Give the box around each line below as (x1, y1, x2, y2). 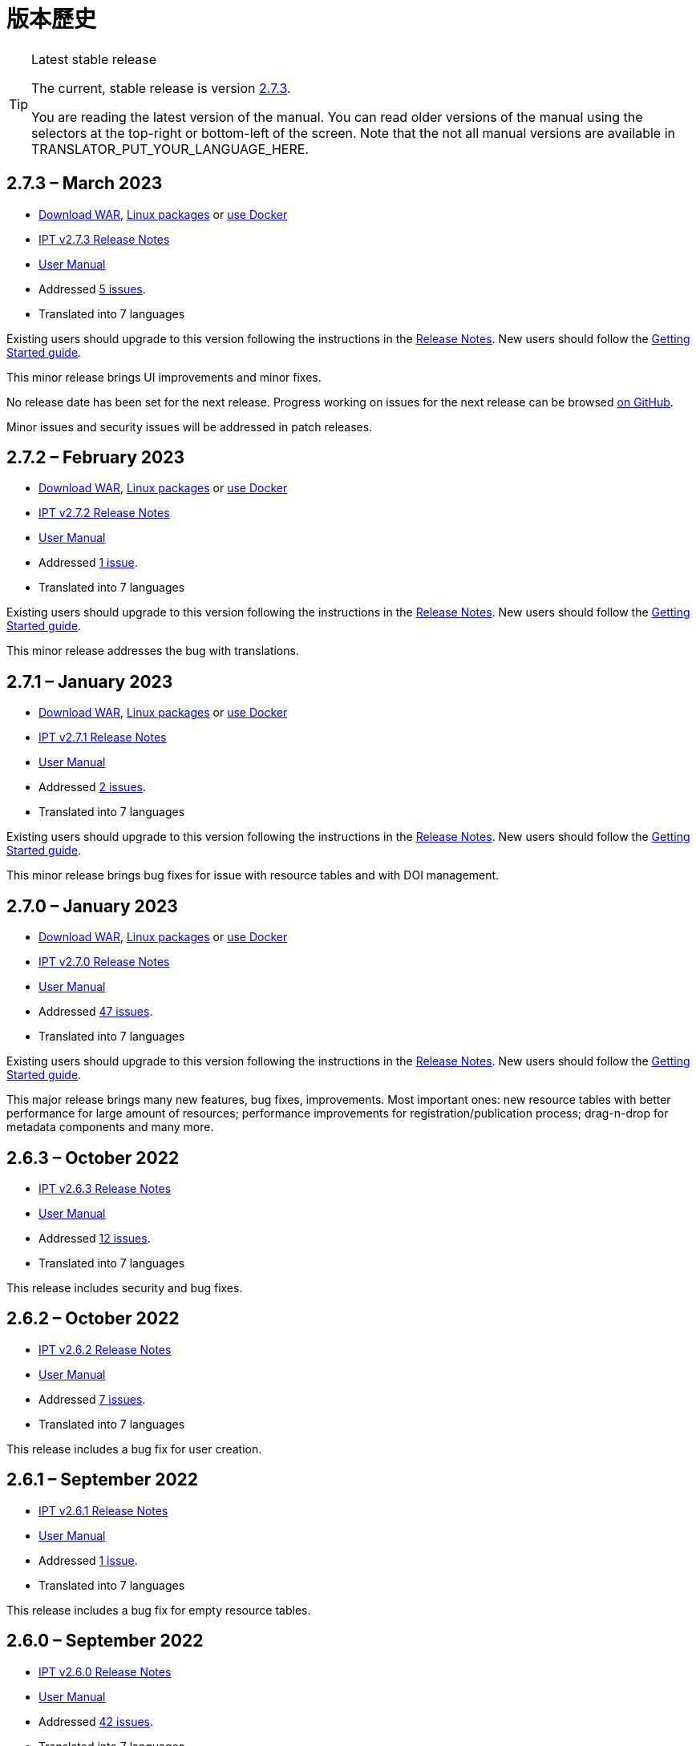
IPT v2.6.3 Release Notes (38, 1181, 172, 1195)
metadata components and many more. (6, 1120, 214, 1134)
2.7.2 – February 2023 (6, 447, 184, 468)
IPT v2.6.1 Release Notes (38, 1503, 168, 1518)
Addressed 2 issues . (38, 780, 146, 794)
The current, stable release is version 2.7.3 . (31, 79, 291, 96)
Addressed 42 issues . (38, 1714, 154, 1728)
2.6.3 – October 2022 (6, 1147, 180, 1168)
